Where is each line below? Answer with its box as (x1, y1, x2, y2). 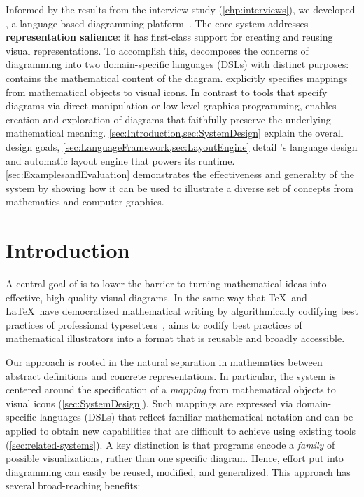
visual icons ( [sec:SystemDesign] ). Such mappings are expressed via (6, 395, 293, 410)
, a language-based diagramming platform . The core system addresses (6, 15, 309, 30)
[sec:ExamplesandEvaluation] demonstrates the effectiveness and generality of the (6, 167, 354, 182)
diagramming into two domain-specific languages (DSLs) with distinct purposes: (6, 57, 349, 72)
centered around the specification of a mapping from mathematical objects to (6, 382, 336, 397)
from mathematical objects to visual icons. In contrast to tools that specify (6, 84, 328, 99)
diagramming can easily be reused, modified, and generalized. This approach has (6, 464, 351, 479)
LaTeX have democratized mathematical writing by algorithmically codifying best (6, 304, 359, 318)
